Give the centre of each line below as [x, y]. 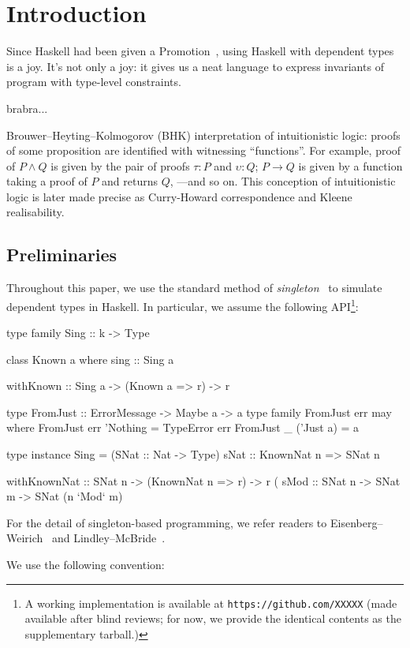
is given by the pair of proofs [120, 165]
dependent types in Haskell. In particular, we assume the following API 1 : [183, 305]
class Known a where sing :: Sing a [90, 359]
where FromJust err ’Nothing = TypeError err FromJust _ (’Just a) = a [183, 427]
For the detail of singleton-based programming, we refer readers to [167, 522]
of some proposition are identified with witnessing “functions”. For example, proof [204, 150]
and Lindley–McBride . [108, 538]
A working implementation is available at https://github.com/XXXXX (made [211, 603]
